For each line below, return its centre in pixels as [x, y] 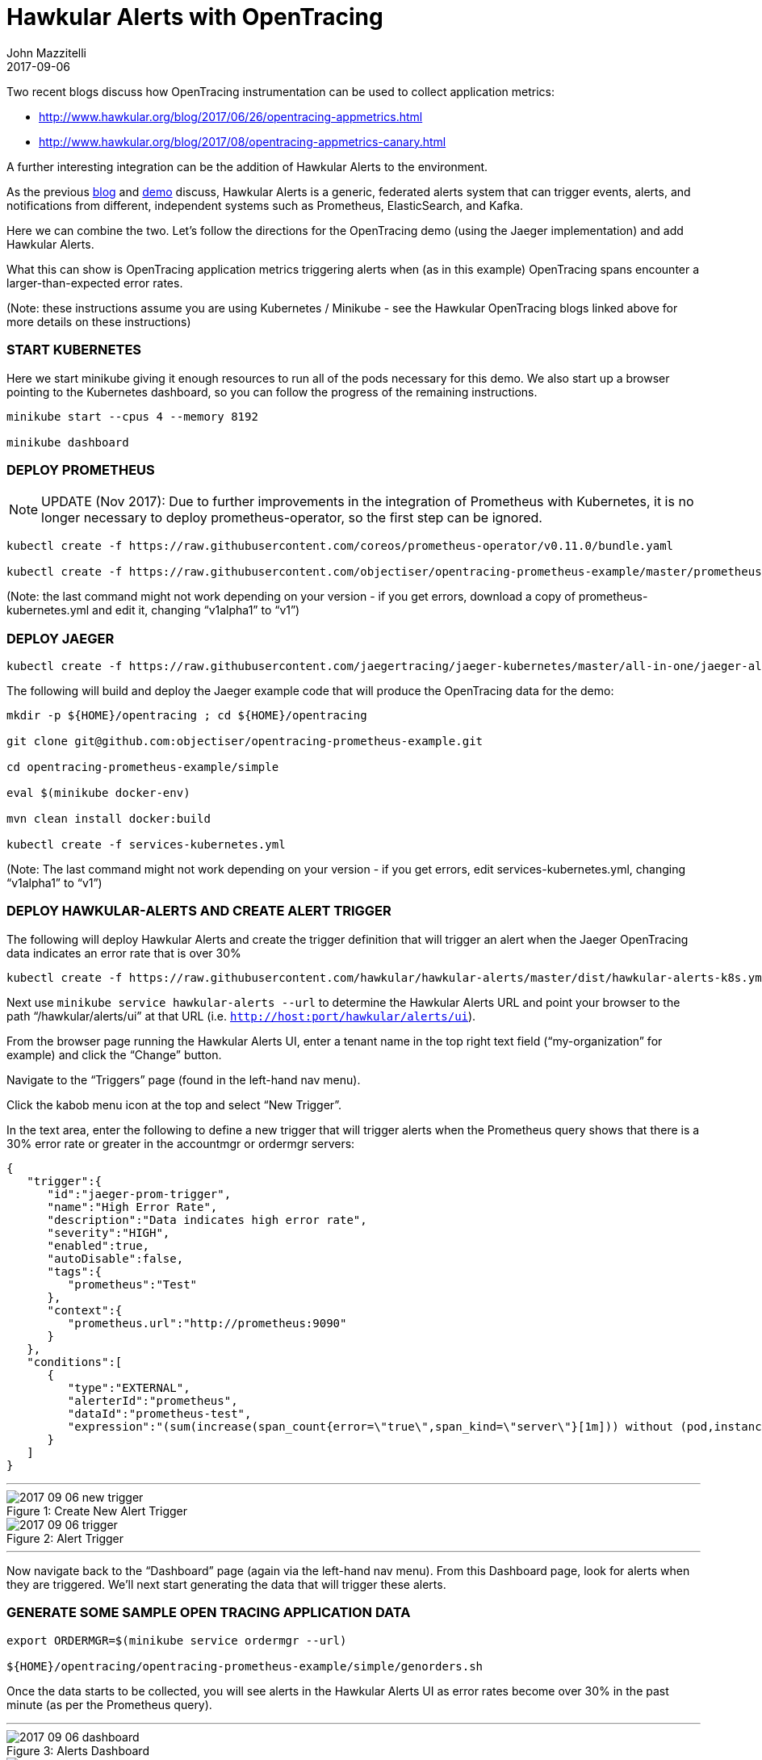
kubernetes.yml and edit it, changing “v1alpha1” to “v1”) [153, 610]
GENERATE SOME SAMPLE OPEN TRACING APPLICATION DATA [209, 1613]
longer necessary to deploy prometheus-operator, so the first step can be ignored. [292, 518]
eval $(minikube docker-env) [98, 793]
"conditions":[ [75, 1362]
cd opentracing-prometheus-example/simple [143, 767]
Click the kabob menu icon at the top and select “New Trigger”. [174, 1104]
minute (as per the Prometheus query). [109, 1704]
